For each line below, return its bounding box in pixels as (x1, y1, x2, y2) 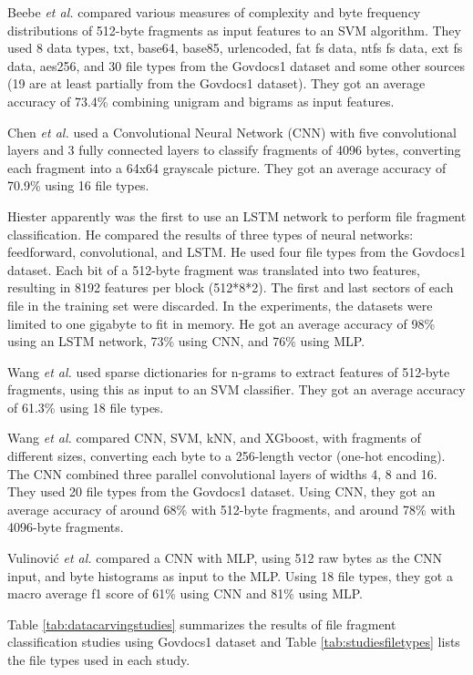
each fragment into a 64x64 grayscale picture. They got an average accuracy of (7, 158, 447, 177)
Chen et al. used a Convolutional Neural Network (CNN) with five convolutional (7, 122, 457, 141)
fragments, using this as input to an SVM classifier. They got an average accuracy (7, 380, 466, 399)
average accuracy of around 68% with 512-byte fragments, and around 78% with (7, 499, 456, 518)
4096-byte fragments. (7, 517, 124, 537)
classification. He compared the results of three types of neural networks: (7, 224, 414, 243)
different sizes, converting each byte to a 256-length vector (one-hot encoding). (7, 446, 446, 465)
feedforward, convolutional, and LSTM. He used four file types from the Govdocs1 (7, 242, 467, 261)
